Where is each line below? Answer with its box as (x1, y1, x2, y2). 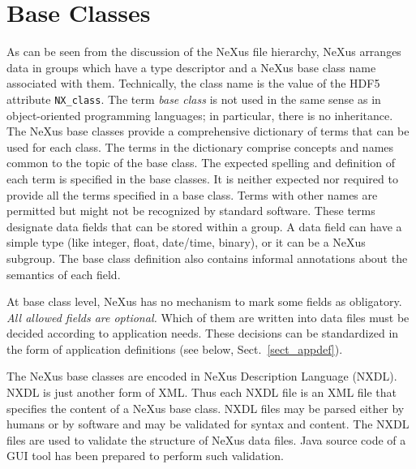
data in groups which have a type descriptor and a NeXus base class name (6, 58, 376, 75)
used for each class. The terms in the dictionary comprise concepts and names (6, 138, 394, 155)
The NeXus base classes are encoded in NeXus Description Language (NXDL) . (6, 368, 397, 385)
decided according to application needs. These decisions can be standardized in (6, 325, 399, 342)
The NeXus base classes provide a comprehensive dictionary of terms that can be (6, 123, 410, 140)
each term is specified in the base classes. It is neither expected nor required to (6, 170, 398, 187)
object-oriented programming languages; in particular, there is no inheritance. (6, 106, 393, 123)
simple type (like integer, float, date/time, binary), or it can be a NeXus (6, 234, 366, 251)
